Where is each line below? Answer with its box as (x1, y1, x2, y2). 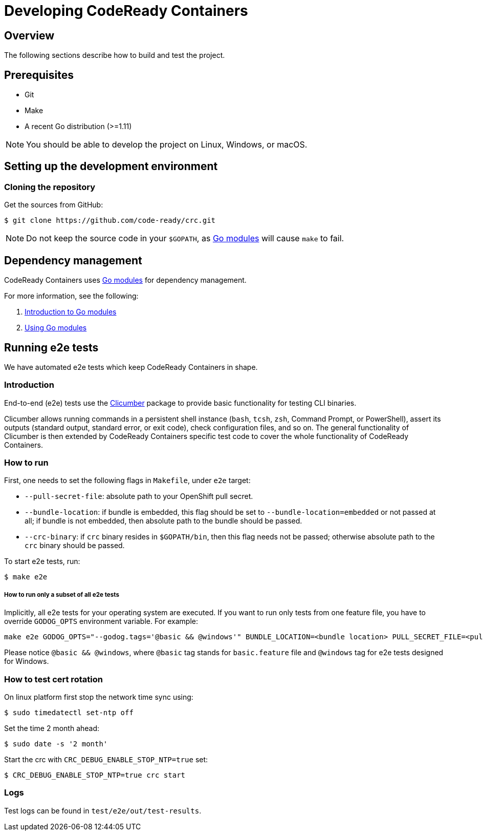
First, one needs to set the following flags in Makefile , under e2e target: (4, 476, 251, 485)
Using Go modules (25, 323, 87, 332)
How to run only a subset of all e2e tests (4, 591, 119, 598)
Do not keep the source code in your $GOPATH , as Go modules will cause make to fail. (26, 233, 344, 244)
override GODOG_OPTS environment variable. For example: (4, 617, 198, 626)
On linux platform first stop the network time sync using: (4, 692, 193, 701)
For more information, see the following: (4, 291, 139, 301)
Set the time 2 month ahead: (4, 723, 100, 733)
